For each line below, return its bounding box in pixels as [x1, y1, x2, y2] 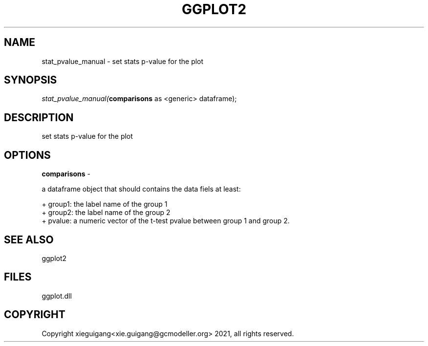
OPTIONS [4, 149, 51, 161]
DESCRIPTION [4, 111, 74, 124]
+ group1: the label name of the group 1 [42, 200, 168, 209]
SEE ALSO [4, 233, 54, 246]
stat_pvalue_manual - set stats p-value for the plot [42, 57, 204, 65]
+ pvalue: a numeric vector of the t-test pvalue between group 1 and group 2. [42, 216, 290, 225]
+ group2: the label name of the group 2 [42, 208, 171, 217]
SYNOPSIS [4, 74, 57, 86]
